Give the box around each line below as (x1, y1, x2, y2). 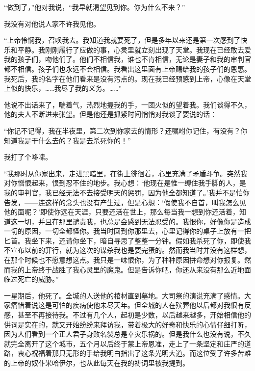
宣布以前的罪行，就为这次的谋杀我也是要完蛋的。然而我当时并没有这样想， (10, 245, 251, 255)
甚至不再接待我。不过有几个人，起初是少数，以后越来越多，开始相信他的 (17, 310, 251, 320)
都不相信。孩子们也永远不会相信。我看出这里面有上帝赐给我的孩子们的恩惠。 (4, 63, 251, 74)
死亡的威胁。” (17, 274, 59, 284)
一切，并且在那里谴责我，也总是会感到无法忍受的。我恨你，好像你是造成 (17, 216, 251, 226)
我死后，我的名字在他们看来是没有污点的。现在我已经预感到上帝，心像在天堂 (4, 73, 251, 83)
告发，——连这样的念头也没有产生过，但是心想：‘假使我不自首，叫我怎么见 (4, 197, 246, 207)
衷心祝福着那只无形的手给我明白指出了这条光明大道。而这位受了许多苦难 (17, 348, 251, 358)
